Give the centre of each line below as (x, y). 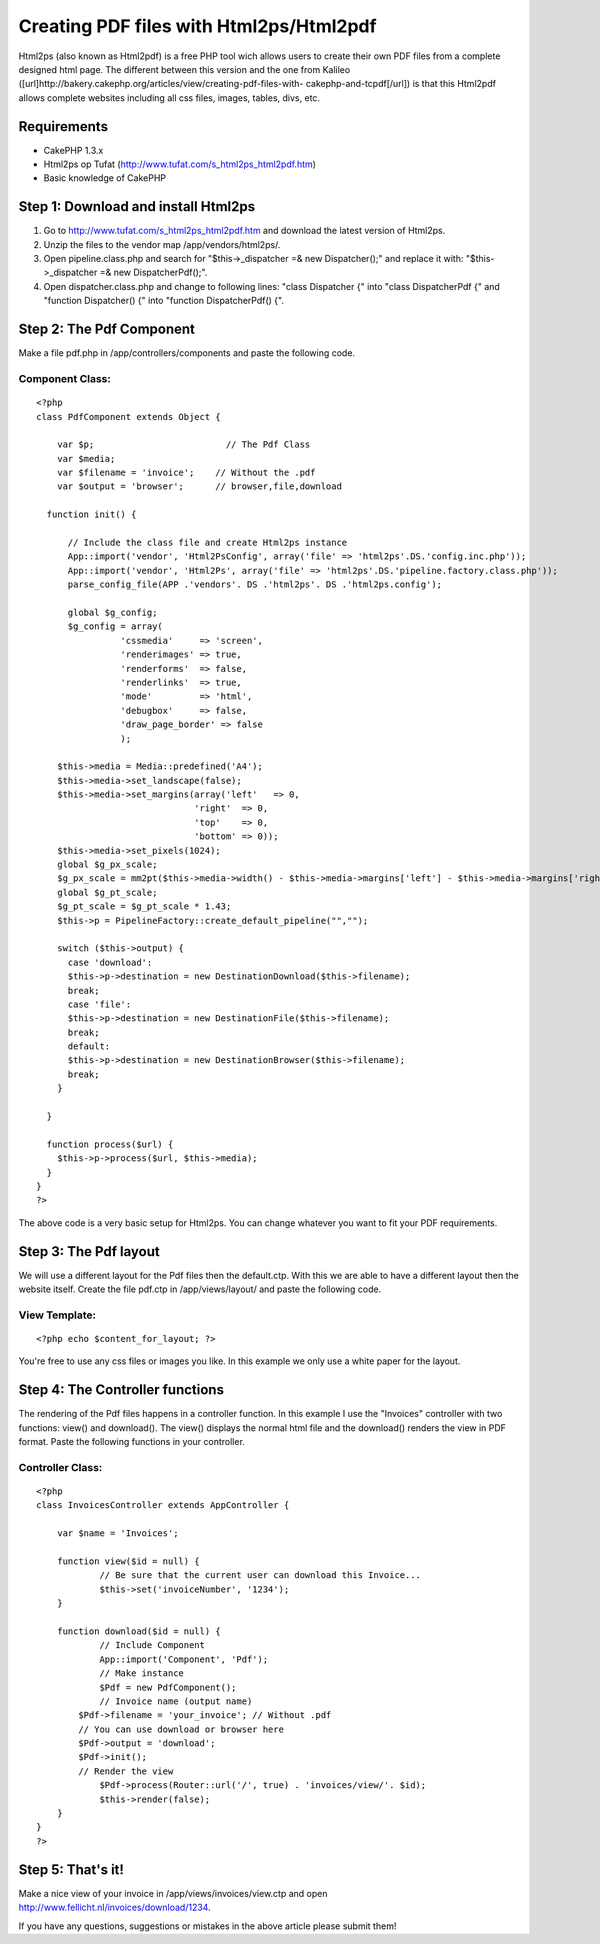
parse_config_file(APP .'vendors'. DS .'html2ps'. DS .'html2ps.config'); (255, 584)
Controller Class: (60, 1467)
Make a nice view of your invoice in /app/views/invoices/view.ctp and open (173, 1893)
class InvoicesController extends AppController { (163, 1505)
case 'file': (99, 1004)
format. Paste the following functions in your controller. (131, 1442)
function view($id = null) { (128, 1561)
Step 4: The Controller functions (121, 1390)
